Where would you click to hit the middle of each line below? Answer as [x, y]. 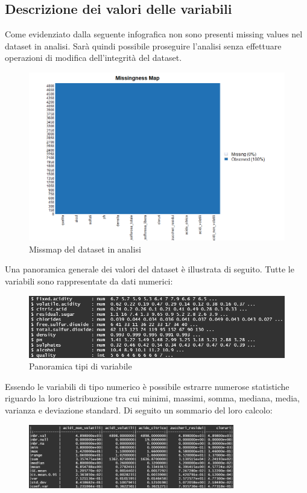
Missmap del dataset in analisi [85, 249]
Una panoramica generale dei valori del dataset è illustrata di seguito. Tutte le [150, 269]
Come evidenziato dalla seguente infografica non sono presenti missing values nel [154, 34]
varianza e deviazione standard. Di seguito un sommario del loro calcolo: [139, 410]
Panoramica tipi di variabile [81, 366]
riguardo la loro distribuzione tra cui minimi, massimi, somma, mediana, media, [152, 398]
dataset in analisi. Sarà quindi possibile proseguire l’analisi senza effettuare [143, 46]
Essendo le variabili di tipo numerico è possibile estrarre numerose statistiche [147, 386]
